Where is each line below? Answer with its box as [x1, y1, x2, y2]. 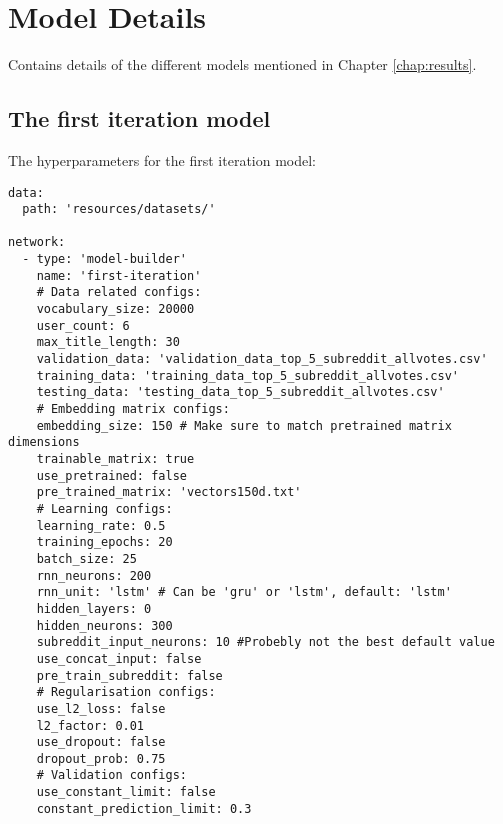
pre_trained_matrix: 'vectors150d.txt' [36, 485, 302, 500]
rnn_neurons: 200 [36, 568, 152, 583]
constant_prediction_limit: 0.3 [36, 801, 252, 816]
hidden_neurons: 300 [36, 618, 173, 633]
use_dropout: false [36, 735, 166, 750]
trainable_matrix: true [36, 452, 195, 467]
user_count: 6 [36, 318, 130, 333]
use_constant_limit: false [36, 785, 216, 800]
